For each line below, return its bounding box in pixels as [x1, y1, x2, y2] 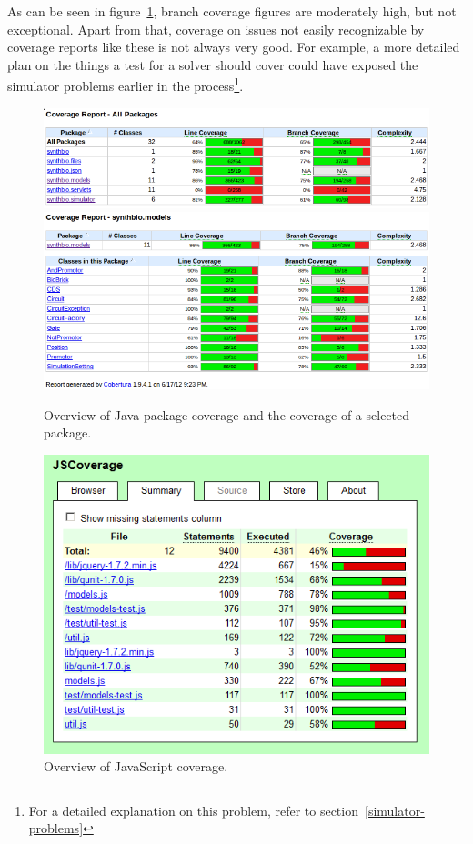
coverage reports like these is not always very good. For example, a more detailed [7, 37, 460, 56]
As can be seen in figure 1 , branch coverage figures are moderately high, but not [7, 2, 457, 20]
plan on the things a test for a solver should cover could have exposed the [7, 55, 418, 74]
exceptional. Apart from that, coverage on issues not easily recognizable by [7, 19, 425, 38]
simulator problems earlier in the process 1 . [7, 74, 244, 95]
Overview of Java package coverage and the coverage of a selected [44, 405, 410, 424]
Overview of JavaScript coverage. [44, 757, 228, 776]
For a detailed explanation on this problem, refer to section [28, 800, 358, 819]
